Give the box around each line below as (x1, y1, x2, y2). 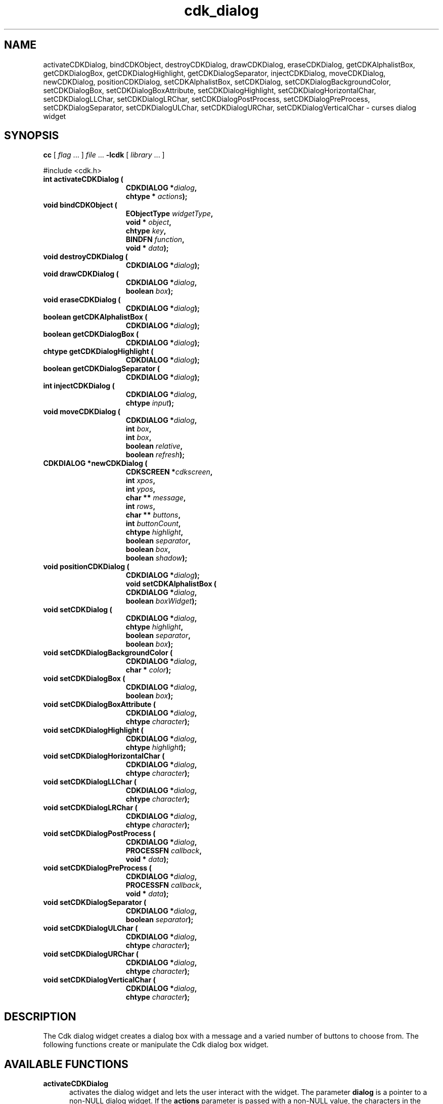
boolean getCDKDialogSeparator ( (43, 364, 160, 373)
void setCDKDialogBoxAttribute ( (43, 700, 156, 709)
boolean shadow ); (125, 554, 188, 563)
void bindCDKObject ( (43, 201, 117, 210)
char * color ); (125, 665, 171, 675)
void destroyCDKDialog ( (43, 252, 128, 261)
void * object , (125, 218, 171, 227)
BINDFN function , (125, 235, 185, 244)
